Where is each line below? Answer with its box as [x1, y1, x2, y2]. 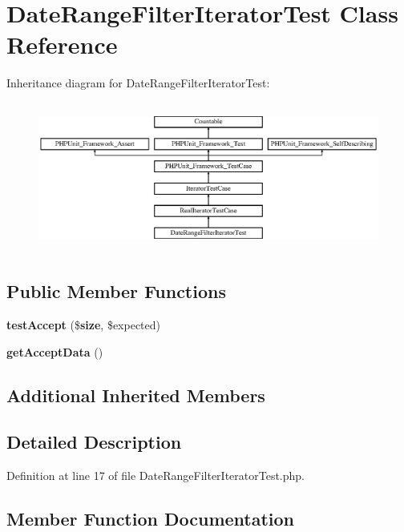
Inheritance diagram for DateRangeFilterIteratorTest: [6, 75, 270, 91]
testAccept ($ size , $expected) [6, 316, 160, 332]
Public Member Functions [6, 279, 226, 304]
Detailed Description [6, 429, 182, 454]
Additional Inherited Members [6, 382, 265, 407]
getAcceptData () [6, 343, 103, 360]
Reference [6, 28, 118, 61]
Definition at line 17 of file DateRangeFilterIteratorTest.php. [6, 467, 305, 484]
